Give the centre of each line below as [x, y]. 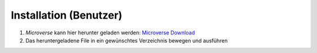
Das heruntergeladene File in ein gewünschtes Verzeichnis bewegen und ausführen [127, 40]
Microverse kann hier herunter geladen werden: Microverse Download [110, 33]
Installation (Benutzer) [67, 15]
